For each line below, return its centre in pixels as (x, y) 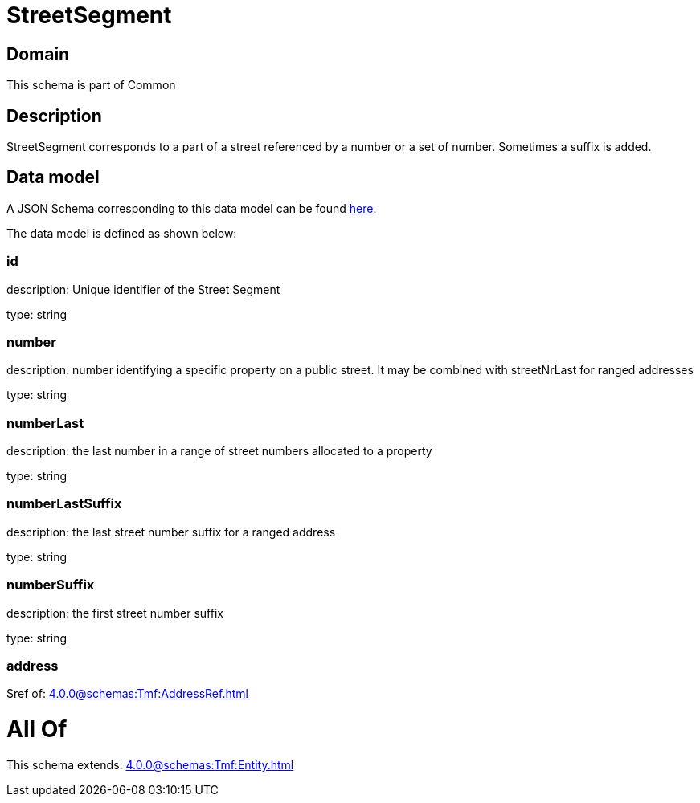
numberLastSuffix (64, 504)
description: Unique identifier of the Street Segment (143, 289)
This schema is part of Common (91, 85)
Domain (38, 54)
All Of (37, 730)
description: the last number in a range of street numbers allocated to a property (219, 451)
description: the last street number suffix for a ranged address (171, 532)
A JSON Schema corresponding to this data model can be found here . (192, 208)
